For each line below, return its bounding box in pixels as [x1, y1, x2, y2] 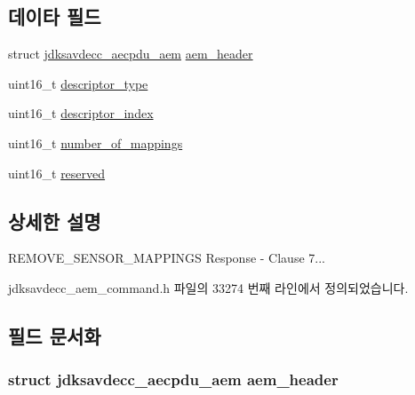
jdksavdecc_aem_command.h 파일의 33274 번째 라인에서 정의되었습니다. [8, 278, 409, 296]
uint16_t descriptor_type [8, 74, 148, 92]
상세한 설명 [8, 207, 101, 234]
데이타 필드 [8, 3, 101, 30]
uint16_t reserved [8, 163, 106, 182]
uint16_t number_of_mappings [8, 133, 183, 152]
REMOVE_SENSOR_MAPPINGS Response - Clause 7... [8, 249, 325, 267]
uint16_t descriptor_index [8, 104, 154, 122]
